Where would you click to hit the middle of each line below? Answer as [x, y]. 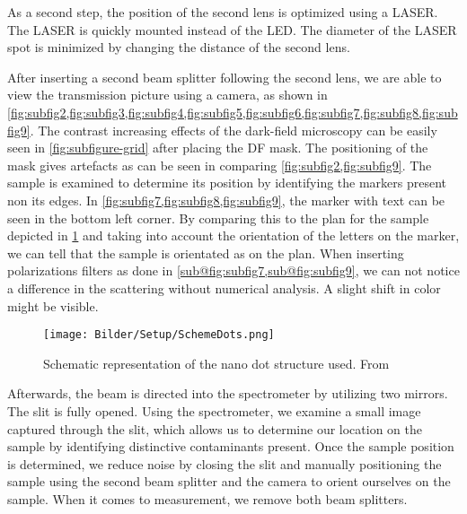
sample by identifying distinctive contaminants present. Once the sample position [231, 446]
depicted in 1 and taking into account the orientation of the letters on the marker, [233, 235]
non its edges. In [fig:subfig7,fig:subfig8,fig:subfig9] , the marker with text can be [226, 200]
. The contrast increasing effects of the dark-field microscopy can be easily [233, 130]
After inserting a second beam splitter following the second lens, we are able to [225, 77]
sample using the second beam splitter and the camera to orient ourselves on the [229, 481]
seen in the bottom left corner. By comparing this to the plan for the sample [218, 218]
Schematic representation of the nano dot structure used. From [216, 363]
